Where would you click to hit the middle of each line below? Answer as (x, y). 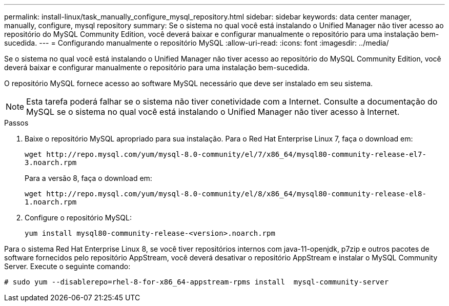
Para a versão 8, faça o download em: (88, 178)
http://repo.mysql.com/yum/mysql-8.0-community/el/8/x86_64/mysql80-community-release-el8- (236, 194)
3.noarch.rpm (51, 162)
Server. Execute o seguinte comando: (67, 266)
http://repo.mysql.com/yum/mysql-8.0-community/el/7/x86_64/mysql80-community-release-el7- (236, 154)
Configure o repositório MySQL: (78, 218)
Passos (16, 123)
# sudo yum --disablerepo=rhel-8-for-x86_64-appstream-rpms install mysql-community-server (197, 282)
